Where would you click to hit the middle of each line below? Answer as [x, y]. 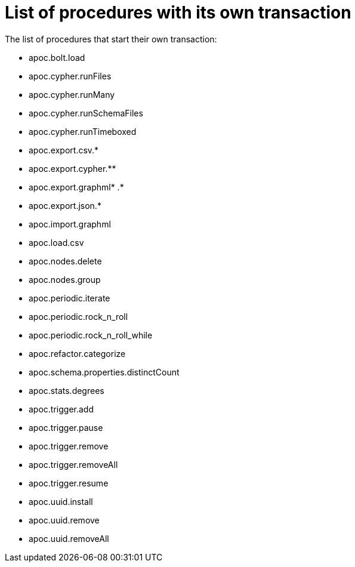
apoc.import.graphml [70, 224]
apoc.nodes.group [65, 279]
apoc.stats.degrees [67, 390]
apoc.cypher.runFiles [70, 76]
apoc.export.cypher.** [72, 168]
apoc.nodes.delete [65, 261]
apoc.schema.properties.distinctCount [104, 372]
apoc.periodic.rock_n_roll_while [91, 335]
